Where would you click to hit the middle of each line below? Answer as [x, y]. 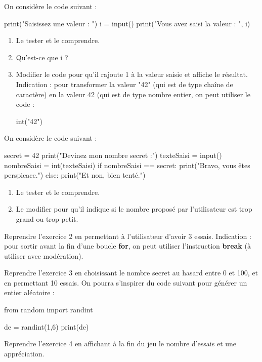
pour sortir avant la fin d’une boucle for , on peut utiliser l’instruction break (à [127, 246]
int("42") [29, 121]
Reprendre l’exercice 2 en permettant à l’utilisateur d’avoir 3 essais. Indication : [128, 236]
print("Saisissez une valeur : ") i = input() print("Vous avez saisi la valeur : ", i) [127, 23]
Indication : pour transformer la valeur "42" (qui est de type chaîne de [124, 84]
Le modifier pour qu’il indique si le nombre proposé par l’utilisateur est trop [134, 209]
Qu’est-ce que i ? [42, 57]
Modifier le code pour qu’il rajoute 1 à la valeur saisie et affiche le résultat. [132, 74]
